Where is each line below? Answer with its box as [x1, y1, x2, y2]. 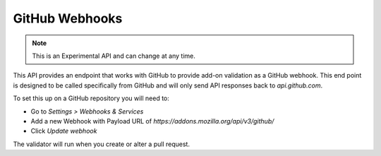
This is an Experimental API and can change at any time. [32, 52, 195, 60]
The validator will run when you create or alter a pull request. [13, 140, 190, 148]
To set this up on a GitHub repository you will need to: [13, 94, 169, 102]
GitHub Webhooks [13, 11, 123, 26]
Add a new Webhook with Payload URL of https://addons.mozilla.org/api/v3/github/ [30, 116, 274, 125]
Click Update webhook [30, 127, 97, 136]
